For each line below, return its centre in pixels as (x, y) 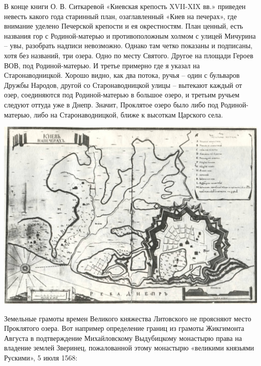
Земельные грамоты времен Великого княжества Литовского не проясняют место (128, 318)
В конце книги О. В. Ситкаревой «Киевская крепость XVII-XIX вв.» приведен (125, 6)
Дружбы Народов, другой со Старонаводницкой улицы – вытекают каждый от (123, 85)
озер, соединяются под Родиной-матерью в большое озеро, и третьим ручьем (122, 95)
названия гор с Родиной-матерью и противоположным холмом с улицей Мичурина (130, 35)
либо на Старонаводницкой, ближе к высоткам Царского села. (128, 114)
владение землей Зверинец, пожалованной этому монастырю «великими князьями (129, 348)
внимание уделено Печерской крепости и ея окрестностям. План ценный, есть (124, 26)
